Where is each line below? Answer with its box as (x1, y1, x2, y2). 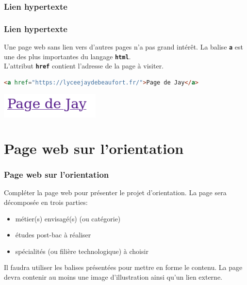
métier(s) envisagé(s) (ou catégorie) (15, 213, 121, 223)
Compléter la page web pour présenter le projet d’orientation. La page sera (4, 187, 227, 198)
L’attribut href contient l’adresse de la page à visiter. (4, 61, 164, 71)
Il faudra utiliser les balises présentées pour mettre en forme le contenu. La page (4, 262, 243, 272)
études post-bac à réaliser (15, 230, 91, 240)
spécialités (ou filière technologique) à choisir (15, 246, 148, 256)
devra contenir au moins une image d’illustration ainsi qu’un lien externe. (4, 271, 222, 282)
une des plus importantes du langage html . (4, 51, 131, 61)
